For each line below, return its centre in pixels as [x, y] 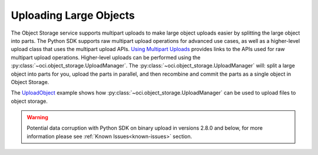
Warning [37, 117]
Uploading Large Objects [73, 15]
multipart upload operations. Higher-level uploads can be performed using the [106, 57]
